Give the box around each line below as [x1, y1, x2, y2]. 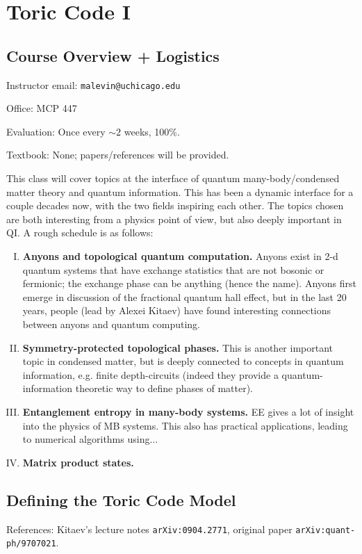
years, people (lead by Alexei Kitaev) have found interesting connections [22, 303, 331, 318]
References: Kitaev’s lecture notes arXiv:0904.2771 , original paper [6, 521, 293, 536]
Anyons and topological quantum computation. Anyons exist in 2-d [22, 248, 338, 263]
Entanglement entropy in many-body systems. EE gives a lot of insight [22, 404, 354, 418]
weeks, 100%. [124, 124, 180, 138]
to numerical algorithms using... [22, 432, 158, 446]
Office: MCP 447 [6, 101, 77, 115]
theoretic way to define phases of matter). [75, 381, 254, 396]
